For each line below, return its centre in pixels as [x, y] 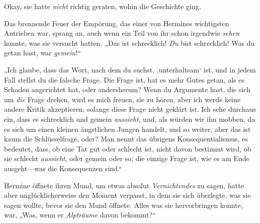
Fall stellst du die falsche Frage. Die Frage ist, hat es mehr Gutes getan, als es [124, 79]
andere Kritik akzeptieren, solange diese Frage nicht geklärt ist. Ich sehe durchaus [130, 109]
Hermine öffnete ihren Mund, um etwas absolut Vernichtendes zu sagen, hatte [124, 185]
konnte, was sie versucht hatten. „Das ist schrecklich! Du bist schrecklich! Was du [129, 43]
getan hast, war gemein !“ [42, 53]
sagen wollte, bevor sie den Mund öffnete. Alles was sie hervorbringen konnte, [123, 205]
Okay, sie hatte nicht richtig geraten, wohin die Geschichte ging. [103, 6]
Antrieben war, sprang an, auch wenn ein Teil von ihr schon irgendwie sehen [122, 33]
